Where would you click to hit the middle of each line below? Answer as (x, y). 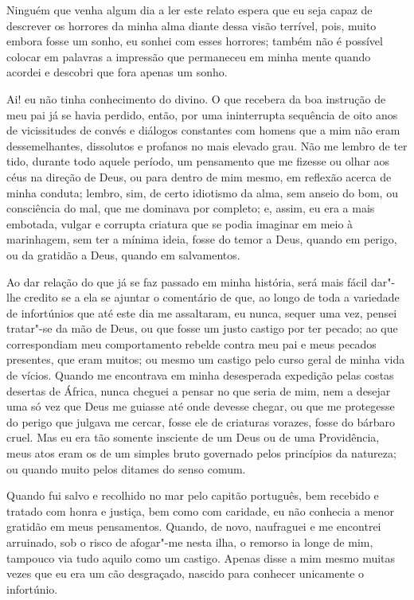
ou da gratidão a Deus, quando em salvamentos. (123, 254)
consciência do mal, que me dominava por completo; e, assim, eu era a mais (191, 208)
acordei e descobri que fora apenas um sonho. (117, 72)
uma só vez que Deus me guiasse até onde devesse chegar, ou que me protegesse (201, 406)
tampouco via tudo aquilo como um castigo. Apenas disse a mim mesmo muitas (201, 557)
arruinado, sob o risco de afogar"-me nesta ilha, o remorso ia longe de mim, (190, 542)
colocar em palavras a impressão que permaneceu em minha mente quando (189, 56)
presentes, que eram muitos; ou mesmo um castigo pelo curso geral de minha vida (206, 359)
